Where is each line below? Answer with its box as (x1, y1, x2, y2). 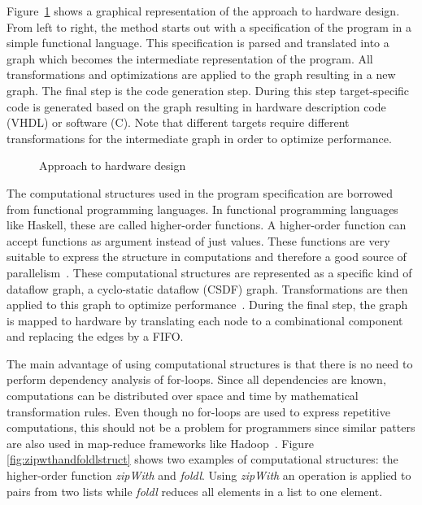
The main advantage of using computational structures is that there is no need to (7, 355, 413, 372)
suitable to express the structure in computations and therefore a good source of (7, 248, 407, 265)
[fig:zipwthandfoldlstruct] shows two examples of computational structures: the (7, 451, 398, 468)
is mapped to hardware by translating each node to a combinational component (7, 311, 403, 329)
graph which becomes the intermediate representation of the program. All (7, 50, 373, 67)
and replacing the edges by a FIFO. (7, 328, 184, 345)
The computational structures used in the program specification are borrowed (7, 184, 394, 201)
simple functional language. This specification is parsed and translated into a (7, 34, 389, 51)
